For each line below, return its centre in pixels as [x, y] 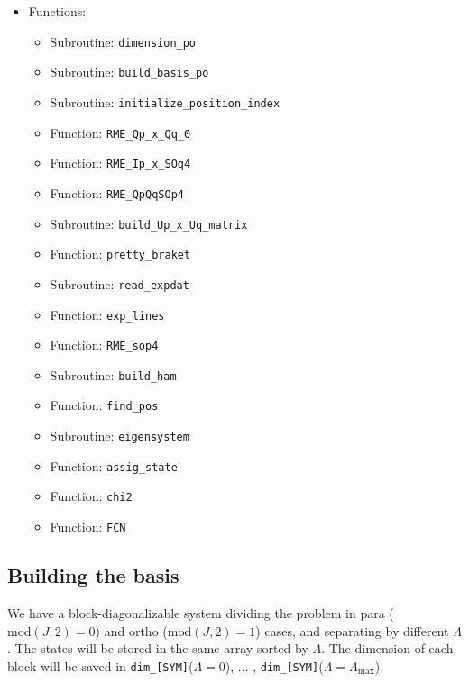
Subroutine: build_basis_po [129, 72]
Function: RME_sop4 [104, 345]
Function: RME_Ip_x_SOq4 [120, 163]
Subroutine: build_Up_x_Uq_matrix [149, 223]
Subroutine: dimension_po [123, 41]
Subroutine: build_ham [113, 374]
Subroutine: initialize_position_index [165, 101]
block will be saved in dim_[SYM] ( [101, 665]
